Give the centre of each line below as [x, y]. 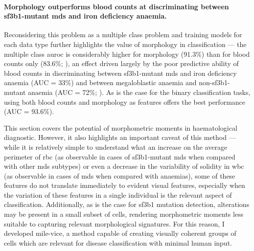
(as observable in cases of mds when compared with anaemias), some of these [120, 175]
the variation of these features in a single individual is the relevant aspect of [118, 194]
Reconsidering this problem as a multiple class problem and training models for [123, 34]
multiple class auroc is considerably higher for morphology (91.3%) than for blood [127, 54]
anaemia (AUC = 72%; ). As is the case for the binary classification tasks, [139, 92]
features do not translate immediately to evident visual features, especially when [125, 185]
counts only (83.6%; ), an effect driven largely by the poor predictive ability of [121, 63]
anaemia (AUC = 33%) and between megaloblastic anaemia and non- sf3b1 [116, 82]
